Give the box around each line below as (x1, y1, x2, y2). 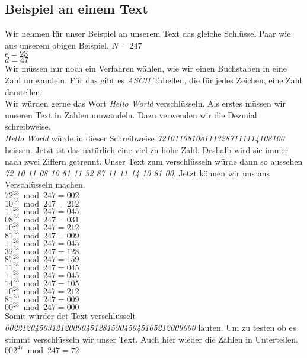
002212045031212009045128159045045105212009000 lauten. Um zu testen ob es (5, 321, 296, 334)
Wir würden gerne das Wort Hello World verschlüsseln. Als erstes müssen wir (5, 97, 286, 109)
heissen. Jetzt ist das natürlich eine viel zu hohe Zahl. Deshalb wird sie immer (5, 143, 289, 156)
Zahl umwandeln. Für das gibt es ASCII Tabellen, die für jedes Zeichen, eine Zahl (5, 73, 302, 86)
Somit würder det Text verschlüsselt (5, 309, 136, 322)
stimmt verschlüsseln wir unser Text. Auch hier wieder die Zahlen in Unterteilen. (5, 333, 298, 345)
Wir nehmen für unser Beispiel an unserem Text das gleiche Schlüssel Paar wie (5, 27, 291, 40)
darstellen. (5, 85, 43, 98)
